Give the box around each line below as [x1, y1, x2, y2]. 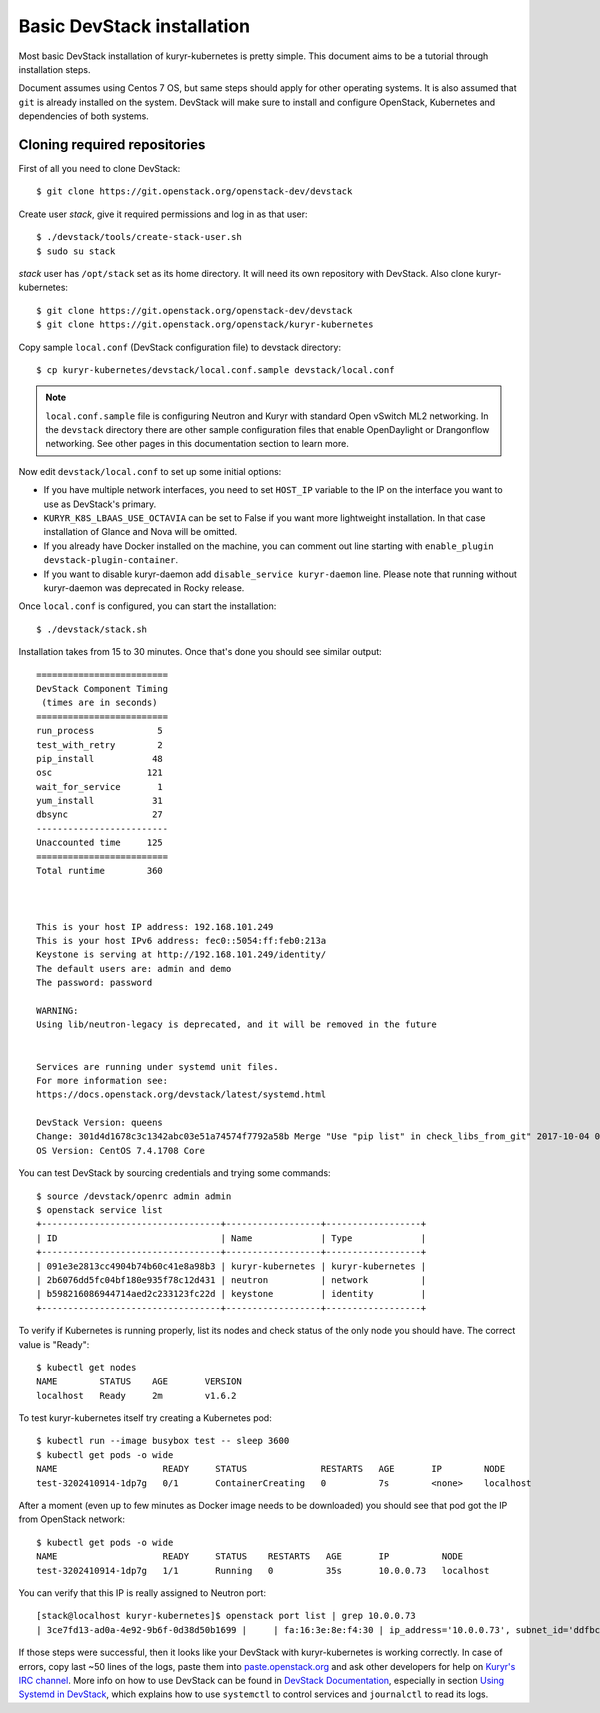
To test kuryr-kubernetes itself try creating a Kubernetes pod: [18, 1412, 272, 1424]
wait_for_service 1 [36, 781, 164, 792]
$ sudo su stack [36, 245, 116, 257]
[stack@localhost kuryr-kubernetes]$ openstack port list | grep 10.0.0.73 [36, 1610, 416, 1622]
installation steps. [18, 63, 91, 75]
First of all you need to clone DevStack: [18, 163, 181, 175]
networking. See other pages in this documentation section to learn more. [45, 438, 349, 450]
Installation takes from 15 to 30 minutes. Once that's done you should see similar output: [18, 646, 382, 658]
